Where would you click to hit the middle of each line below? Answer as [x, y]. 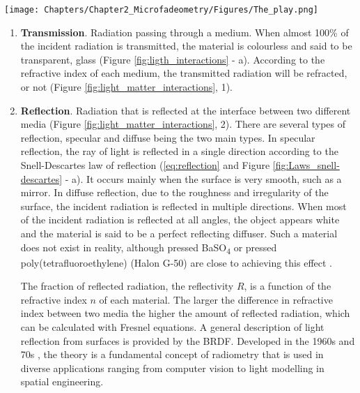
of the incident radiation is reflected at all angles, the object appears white [180, 220]
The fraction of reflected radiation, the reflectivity [127, 286]
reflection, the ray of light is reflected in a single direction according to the [179, 151]
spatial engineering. [62, 381]
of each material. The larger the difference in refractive [216, 299]
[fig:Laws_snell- [306, 165]
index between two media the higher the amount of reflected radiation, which [185, 313]
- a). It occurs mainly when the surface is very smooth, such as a [203, 178]
